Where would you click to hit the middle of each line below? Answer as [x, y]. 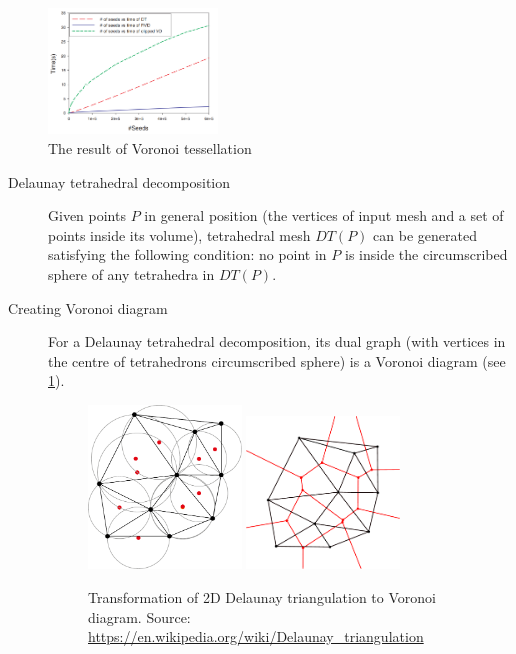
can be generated [425, 234]
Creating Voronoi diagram [88, 307]
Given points [87, 215]
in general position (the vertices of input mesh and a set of [324, 215]
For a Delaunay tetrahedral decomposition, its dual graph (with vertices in [277, 341]
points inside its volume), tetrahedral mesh [179, 234]
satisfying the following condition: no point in [187, 254]
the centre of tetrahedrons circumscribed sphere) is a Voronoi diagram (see [277, 360]
